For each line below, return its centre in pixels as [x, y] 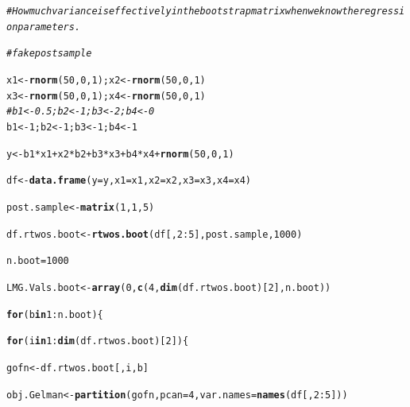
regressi [382, 11]
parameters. [49, 27]
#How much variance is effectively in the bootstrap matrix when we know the [183, 11]
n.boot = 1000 [38, 261]
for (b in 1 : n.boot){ [55, 314]
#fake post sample [49, 54]
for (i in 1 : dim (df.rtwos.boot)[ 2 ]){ [98, 341]
